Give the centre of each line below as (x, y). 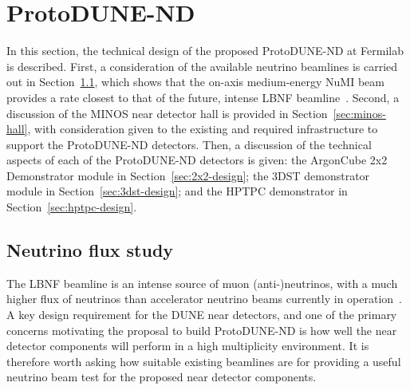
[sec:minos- (359, 113)
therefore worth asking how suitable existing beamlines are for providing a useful (204, 361)
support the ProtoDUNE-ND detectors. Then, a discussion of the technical (189, 144)
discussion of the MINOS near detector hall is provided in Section (167, 113)
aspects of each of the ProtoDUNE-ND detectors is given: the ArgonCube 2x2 (197, 160)
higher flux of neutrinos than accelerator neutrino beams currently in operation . (204, 299)
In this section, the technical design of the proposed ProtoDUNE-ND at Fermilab (205, 51)
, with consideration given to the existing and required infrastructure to (203, 129)
